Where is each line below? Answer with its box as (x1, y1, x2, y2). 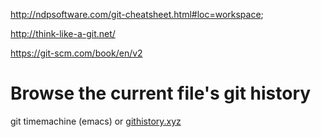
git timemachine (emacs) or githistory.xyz (10, 115, 182, 127)
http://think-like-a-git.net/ (10, 28, 116, 39)
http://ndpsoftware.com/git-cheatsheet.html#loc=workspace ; (10, 9, 264, 20)
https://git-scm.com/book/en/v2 (10, 47, 143, 59)
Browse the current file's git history (10, 82, 312, 105)
